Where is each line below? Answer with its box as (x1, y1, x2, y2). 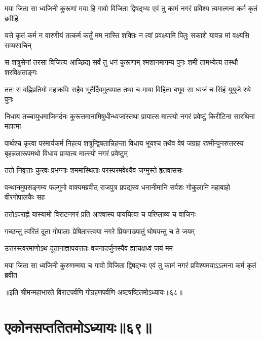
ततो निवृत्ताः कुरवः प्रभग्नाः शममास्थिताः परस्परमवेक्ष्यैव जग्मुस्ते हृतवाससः (5, 165, 183, 175)
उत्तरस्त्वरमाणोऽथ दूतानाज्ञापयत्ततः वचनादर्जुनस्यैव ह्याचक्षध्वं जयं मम (5, 243, 173, 253)
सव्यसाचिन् (5, 40, 32, 50)
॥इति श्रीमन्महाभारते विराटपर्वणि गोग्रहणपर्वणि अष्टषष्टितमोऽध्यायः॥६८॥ (5, 286, 182, 297)
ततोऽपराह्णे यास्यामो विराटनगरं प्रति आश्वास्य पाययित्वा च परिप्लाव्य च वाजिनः (5, 208, 196, 219)
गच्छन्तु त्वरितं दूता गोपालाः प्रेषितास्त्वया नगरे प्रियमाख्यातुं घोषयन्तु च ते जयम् (5, 225, 195, 236)
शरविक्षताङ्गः (5, 66, 38, 77)
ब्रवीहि (5, 13, 18, 23)
